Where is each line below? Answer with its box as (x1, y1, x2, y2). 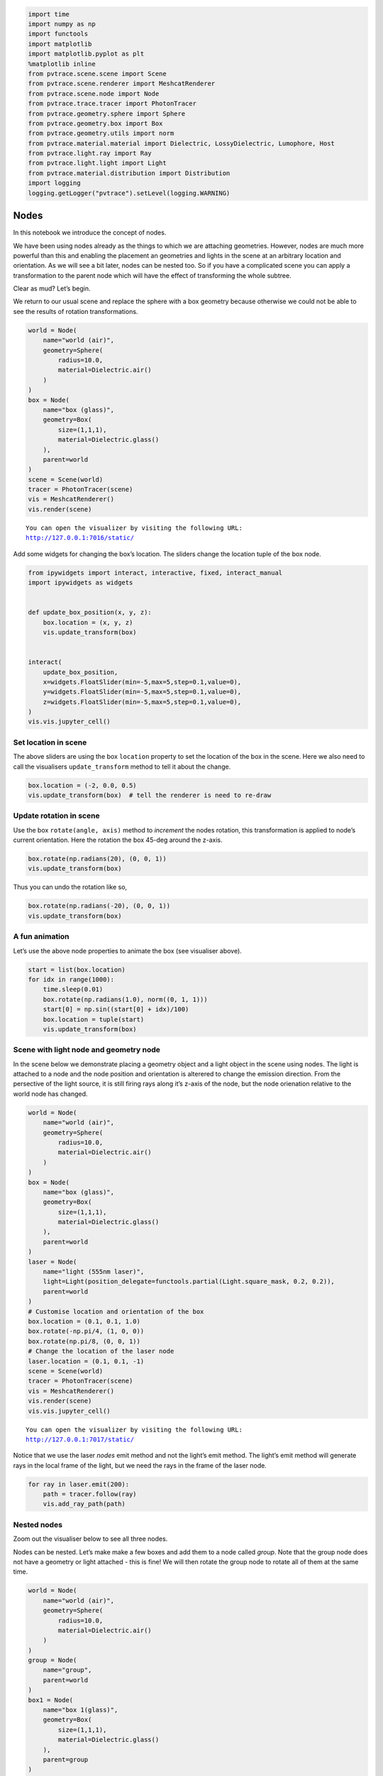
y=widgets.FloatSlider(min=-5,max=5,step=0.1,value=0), (43, 688, 242, 696)
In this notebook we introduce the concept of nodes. (13, 228, 167, 237)
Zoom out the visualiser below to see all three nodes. (13, 1534, 168, 1543)
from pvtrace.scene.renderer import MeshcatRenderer (28, 80, 216, 88)
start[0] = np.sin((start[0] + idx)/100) (43, 1005, 189, 1014)
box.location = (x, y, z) (43, 618, 133, 627)
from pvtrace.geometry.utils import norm (28, 129, 174, 138)
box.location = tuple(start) (43, 1015, 145, 1023)
